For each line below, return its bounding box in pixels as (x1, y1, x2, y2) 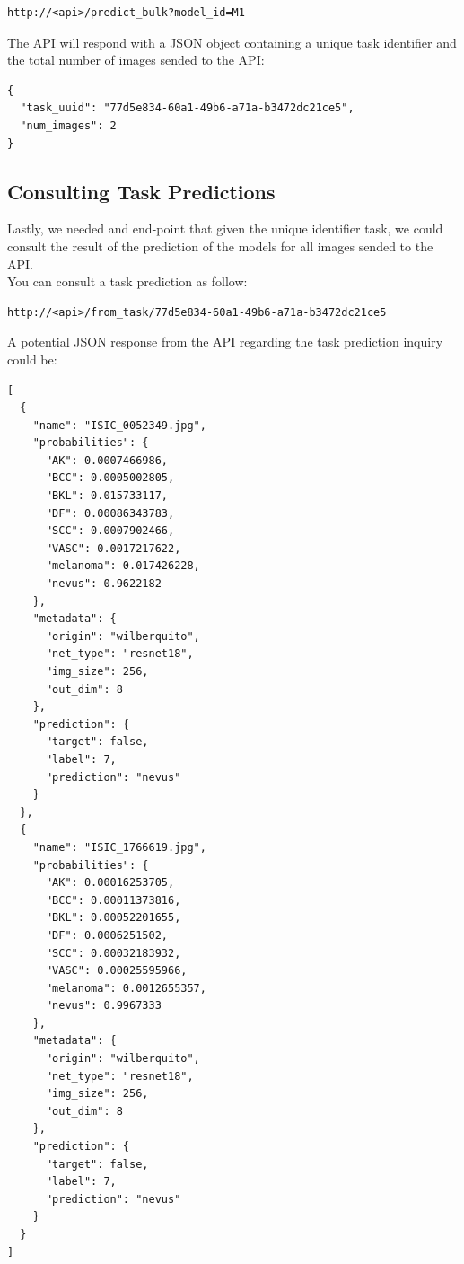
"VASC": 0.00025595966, (45, 964, 188, 978)
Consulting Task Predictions (7, 177, 276, 205)
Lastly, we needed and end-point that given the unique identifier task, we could (7, 219, 443, 238)
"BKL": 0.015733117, (45, 489, 168, 503)
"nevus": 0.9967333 (45, 999, 162, 1013)
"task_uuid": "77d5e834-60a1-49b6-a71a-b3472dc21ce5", (20, 101, 355, 115)
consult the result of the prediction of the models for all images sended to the (7, 236, 433, 255)
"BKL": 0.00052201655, (45, 911, 181, 925)
